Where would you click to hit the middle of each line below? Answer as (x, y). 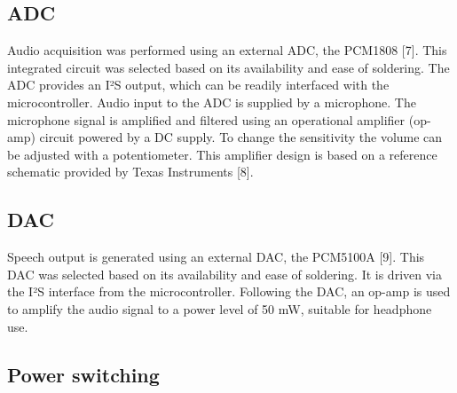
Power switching (83, 374)
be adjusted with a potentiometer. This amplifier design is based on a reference (222, 154)
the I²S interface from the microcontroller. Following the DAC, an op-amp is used (229, 291)
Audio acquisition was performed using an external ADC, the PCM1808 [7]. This (227, 50)
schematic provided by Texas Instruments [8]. (130, 172)
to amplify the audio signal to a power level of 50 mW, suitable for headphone (220, 308)
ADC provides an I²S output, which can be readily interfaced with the (198, 85)
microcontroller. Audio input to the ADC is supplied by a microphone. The (212, 102)
